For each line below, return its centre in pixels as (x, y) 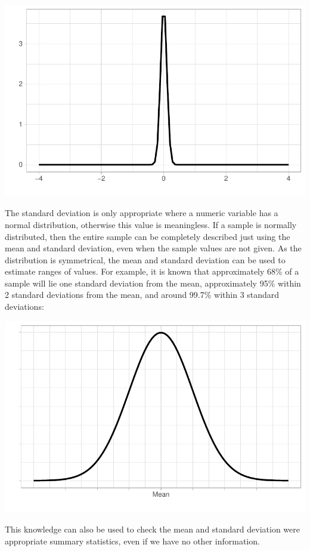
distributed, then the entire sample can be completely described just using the (148, 236)
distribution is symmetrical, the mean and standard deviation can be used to (145, 259)
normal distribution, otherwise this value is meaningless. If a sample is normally (151, 224)
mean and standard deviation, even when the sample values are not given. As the (153, 248)
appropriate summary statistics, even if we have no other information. (132, 541)
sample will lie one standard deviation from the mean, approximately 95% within (153, 283)
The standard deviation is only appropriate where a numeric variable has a (142, 213)
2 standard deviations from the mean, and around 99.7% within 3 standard (142, 295)
